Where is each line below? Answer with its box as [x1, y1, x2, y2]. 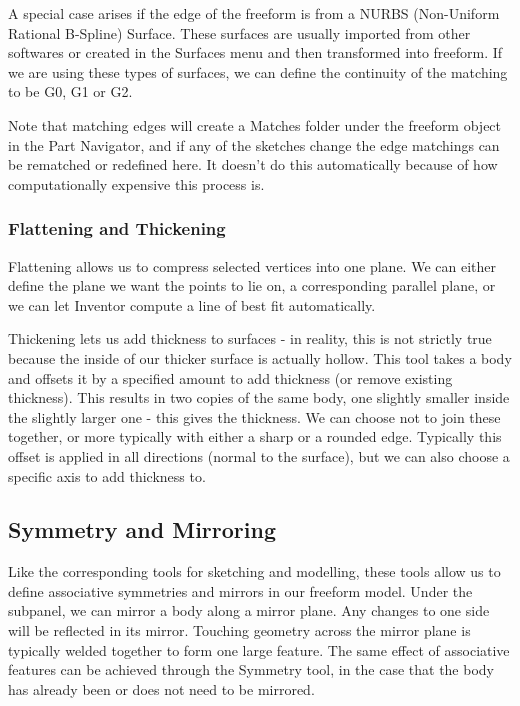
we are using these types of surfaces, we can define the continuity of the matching [8, 61, 508, 82]
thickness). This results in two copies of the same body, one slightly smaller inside [8, 387, 510, 408]
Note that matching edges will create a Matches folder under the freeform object [8, 114, 502, 135]
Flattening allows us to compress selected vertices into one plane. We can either [8, 255, 496, 276]
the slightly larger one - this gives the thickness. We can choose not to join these [8, 406, 501, 427]
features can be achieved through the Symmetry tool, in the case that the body [8, 659, 494, 680]
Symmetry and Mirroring [8, 514, 276, 545]
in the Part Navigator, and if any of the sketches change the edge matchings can [8, 134, 500, 155]
